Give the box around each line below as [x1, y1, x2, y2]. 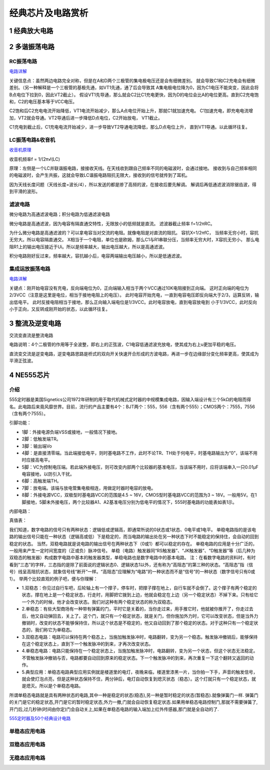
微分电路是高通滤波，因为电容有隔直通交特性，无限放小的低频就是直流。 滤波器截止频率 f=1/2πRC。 [9, 220, 215, 226]
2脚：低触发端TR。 [21, 436, 61, 442]
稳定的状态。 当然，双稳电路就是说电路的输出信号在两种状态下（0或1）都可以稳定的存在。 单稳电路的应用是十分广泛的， [9, 541, 257, 547]
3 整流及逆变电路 [9, 319, 61, 327]
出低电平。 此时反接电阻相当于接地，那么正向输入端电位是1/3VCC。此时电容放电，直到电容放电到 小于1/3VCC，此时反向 [9, 299, 257, 305]
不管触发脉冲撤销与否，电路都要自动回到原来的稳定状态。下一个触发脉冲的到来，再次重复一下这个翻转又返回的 [21, 655, 249, 661]
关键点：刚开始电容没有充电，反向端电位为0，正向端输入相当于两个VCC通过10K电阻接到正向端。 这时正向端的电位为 [9, 285, 249, 291]
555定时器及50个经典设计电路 [9, 715, 71, 721]
